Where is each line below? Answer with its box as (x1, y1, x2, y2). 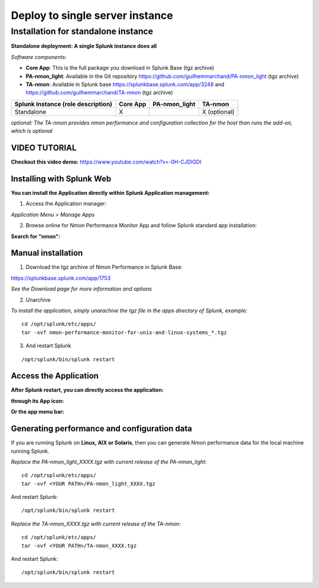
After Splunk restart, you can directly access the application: (11, 387, 164, 394)
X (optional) (201, 107, 235, 116)
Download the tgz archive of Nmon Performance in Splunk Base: (25, 263, 183, 271)
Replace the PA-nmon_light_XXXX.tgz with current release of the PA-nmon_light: (11, 458, 207, 465)
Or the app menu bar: (11, 408, 64, 416)
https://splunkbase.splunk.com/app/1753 (11, 275, 111, 282)
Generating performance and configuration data (11, 424, 193, 434)
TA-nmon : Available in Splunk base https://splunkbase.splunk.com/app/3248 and (25, 80, 224, 88)
